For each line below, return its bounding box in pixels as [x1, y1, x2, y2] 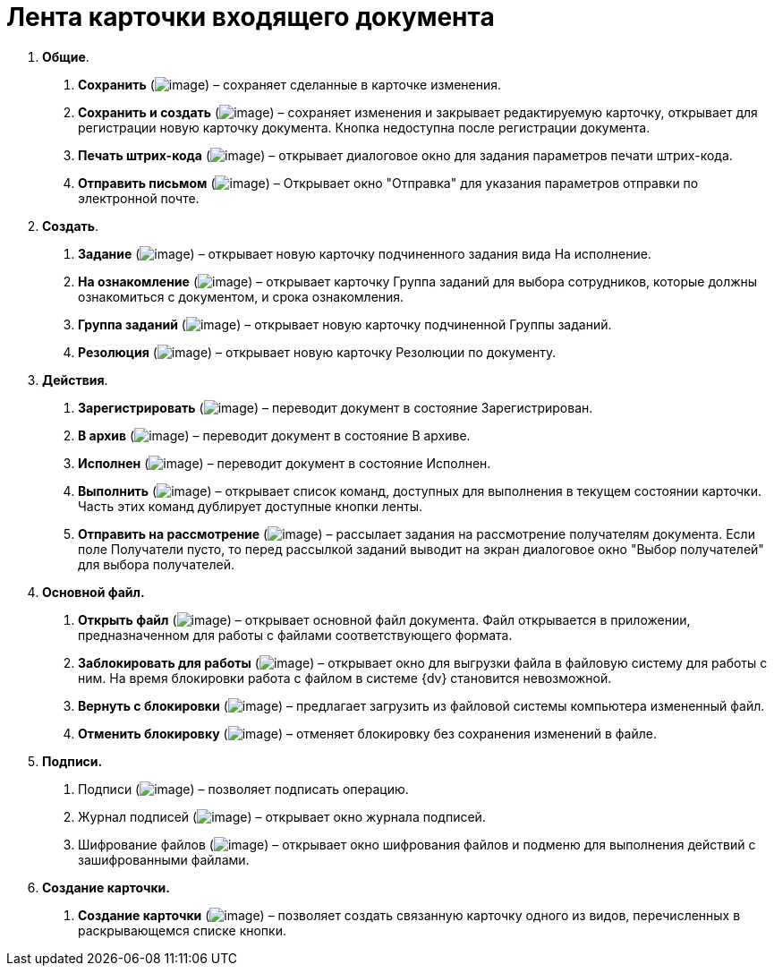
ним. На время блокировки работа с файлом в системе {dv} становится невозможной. [78, 670, 612, 686]
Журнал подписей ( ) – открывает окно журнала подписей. [78, 808, 486, 824]
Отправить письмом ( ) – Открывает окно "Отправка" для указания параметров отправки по [78, 175, 699, 191]
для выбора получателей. [78, 556, 235, 572]
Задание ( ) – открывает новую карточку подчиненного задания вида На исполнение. [78, 245, 651, 261]
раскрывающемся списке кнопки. [78, 922, 286, 938]
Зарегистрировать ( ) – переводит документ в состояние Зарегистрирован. [78, 399, 593, 415]
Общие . [42, 48, 89, 64]
